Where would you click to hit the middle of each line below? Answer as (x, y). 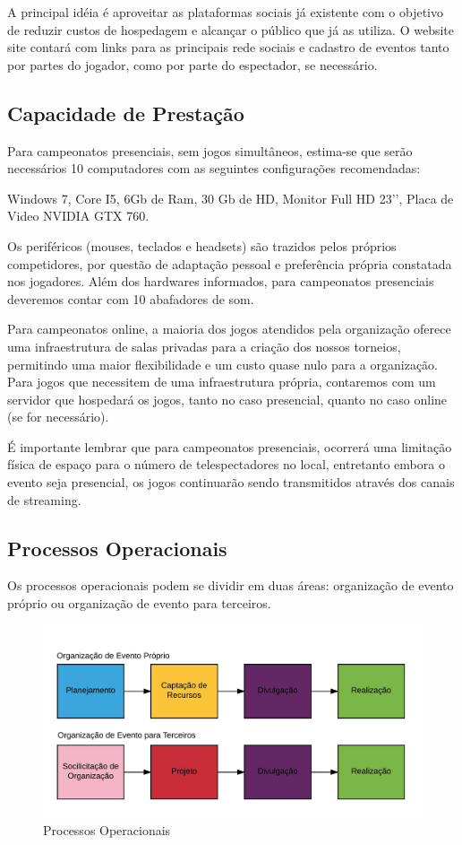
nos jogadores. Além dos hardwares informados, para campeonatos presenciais (221, 281)
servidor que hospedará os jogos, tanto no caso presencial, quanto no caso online (227, 399)
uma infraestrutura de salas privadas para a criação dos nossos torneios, (204, 346)
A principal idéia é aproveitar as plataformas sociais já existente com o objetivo (226, 12)
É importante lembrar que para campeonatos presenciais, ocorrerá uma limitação (230, 446)
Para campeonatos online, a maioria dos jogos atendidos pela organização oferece (229, 329)
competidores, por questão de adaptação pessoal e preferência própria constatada (230, 263)
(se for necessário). (58, 417)
